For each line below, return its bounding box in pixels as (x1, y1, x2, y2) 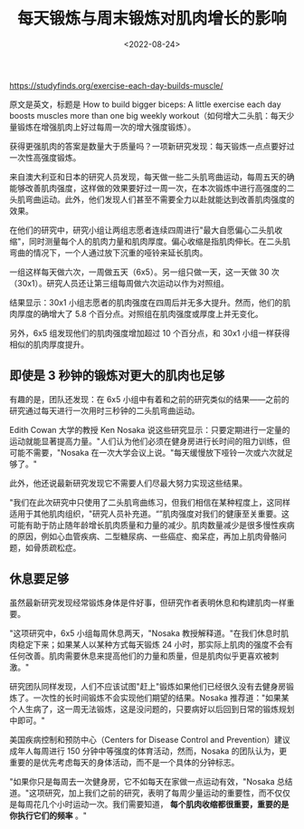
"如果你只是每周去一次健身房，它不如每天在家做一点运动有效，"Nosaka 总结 (9, 776, 293, 786)
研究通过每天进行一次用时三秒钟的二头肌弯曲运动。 (9, 405, 200, 416)
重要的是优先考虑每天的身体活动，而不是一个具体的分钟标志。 (9, 757, 240, 767)
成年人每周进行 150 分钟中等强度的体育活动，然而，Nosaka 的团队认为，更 (9, 745, 288, 757)
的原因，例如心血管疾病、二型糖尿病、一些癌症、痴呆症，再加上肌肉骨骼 (9, 531, 279, 542)
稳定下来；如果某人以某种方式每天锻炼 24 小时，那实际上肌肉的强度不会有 (16, 639, 294, 650)
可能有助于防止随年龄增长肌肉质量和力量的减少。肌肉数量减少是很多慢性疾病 (9, 519, 295, 530)
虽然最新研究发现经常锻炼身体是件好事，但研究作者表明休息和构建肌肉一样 (9, 597, 287, 608)
